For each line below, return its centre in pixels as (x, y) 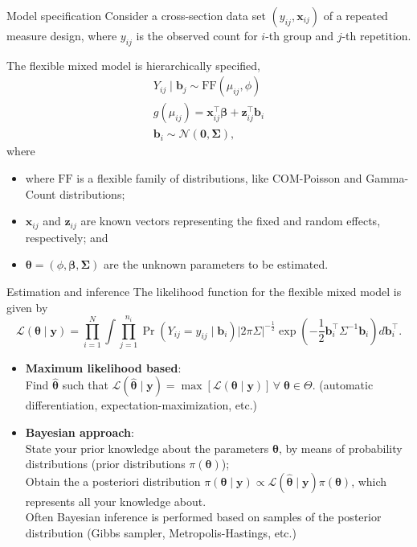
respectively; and (67, 237)
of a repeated (356, 15)
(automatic (346, 385)
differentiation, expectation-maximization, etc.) (141, 405)
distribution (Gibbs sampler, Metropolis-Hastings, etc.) (161, 533)
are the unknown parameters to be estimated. (216, 264)
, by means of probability (340, 448)
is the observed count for (197, 35)
